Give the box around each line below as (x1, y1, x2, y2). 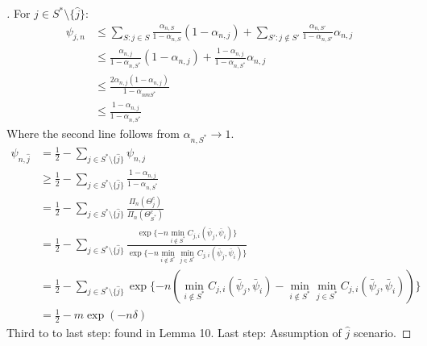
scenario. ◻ (353, 323, 412, 340)
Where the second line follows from (6, 124, 180, 141)
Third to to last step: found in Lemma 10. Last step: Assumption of (6, 323, 342, 340)
